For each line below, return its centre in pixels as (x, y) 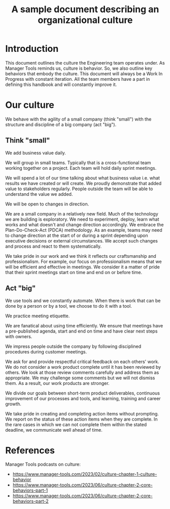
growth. (13, 404)
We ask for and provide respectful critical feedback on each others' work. (82, 362)
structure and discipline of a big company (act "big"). (61, 124)
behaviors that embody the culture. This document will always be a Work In (84, 73)
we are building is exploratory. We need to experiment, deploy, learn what (82, 219)
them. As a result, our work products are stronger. (58, 383)
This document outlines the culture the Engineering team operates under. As (85, 63)
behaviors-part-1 (30, 490)
